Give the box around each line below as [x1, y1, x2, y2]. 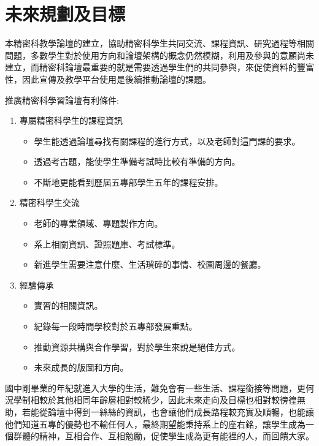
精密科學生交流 [19, 196, 80, 209]
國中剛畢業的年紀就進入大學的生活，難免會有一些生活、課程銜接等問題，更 [5, 381, 306, 394]
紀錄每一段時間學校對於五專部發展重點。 [34, 320, 198, 333]
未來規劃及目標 [5, 1, 126, 26]
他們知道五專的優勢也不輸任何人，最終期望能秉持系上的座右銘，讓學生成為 [5, 417, 306, 430]
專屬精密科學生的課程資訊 [19, 114, 123, 127]
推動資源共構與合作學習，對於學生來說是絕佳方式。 [34, 340, 240, 353]
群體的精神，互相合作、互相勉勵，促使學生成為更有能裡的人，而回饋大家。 [13, 429, 314, 442]
